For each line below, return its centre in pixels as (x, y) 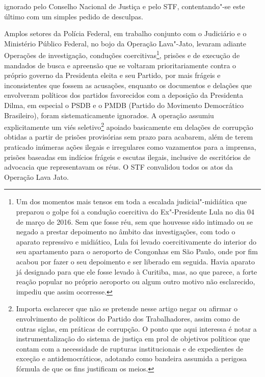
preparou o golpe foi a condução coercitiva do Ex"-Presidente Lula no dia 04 (135, 211)
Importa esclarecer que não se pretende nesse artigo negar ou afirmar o (127, 308)
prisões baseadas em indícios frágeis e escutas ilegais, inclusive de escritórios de (127, 157)
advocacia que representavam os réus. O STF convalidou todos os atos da (119, 167)
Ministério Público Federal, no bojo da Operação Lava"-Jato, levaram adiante (125, 43)
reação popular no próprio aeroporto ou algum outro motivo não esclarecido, (136, 281)
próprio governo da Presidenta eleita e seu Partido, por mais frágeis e (112, 75)
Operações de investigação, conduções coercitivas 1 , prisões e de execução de (122, 55)
